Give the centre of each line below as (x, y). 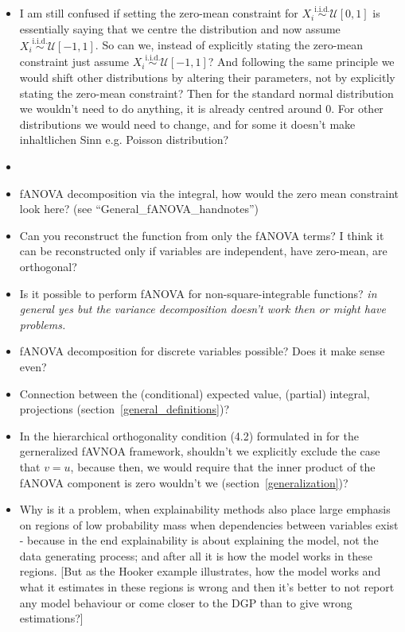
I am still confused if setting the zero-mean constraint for (159, 13)
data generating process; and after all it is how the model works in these (196, 555)
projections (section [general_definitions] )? (125, 409)
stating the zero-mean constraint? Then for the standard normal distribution (206, 93)
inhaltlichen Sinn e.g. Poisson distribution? (124, 140)
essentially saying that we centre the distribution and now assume (180, 28)
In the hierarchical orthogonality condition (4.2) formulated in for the (189, 435)
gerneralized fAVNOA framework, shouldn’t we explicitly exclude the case (200, 451)
